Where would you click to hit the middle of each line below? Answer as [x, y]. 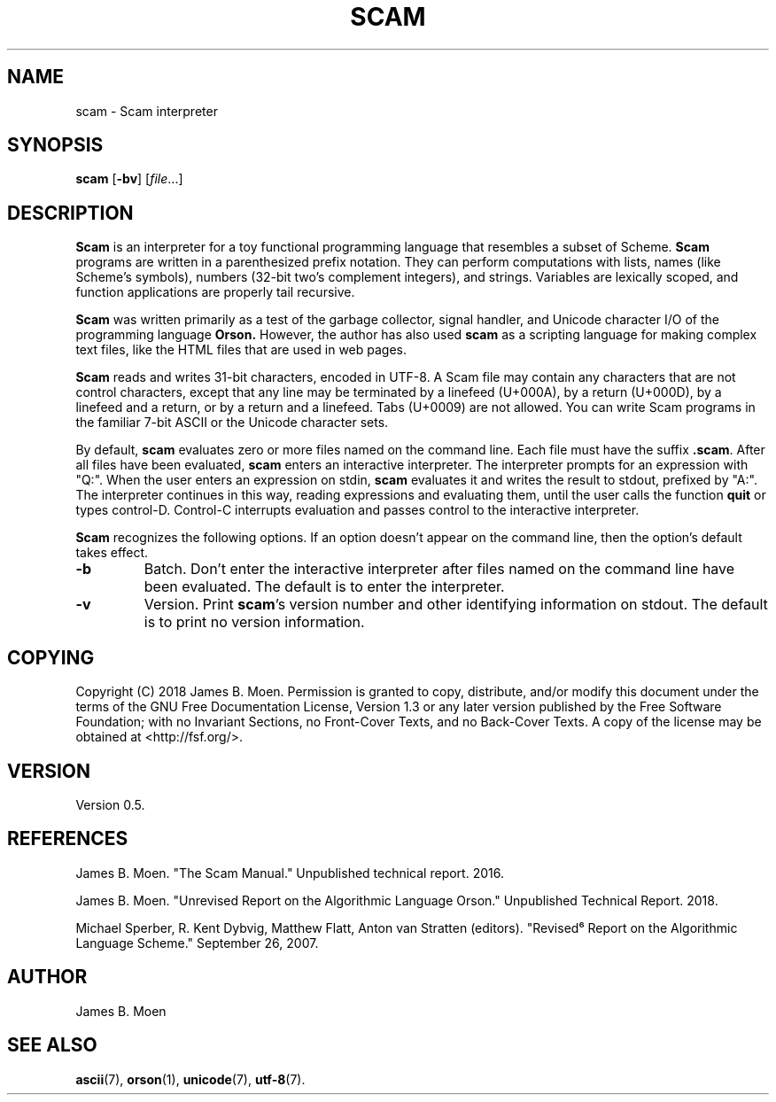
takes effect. [112, 553]
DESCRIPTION [70, 213]
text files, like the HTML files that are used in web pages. [241, 350]
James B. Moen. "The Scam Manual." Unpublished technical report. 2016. [290, 873]
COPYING [51, 657]
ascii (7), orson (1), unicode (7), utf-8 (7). [190, 1079]
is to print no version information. [254, 622]
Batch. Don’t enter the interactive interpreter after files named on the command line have [439, 569]
